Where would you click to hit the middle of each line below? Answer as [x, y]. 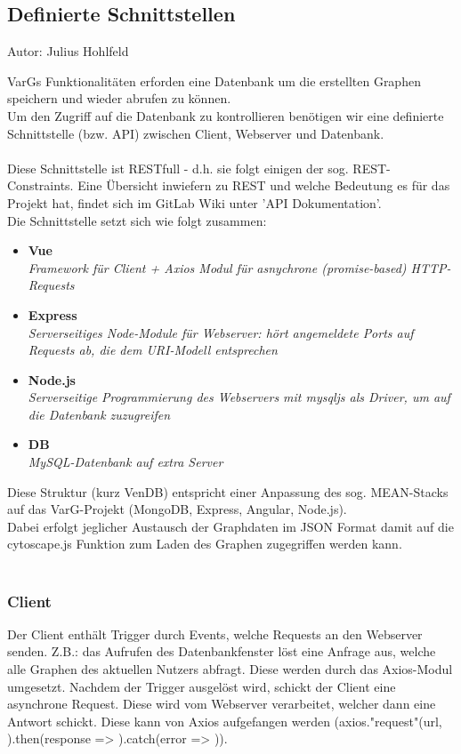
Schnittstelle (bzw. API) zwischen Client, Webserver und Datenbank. [196, 133]
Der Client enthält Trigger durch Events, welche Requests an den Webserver [215, 634]
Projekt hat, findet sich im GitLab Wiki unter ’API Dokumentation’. [194, 202]
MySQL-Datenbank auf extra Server [125, 462]
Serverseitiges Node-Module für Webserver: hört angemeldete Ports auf [221, 332]
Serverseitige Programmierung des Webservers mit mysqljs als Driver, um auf [239, 397]
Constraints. [40, 185]
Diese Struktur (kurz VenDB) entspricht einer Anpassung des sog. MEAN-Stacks [228, 491]
